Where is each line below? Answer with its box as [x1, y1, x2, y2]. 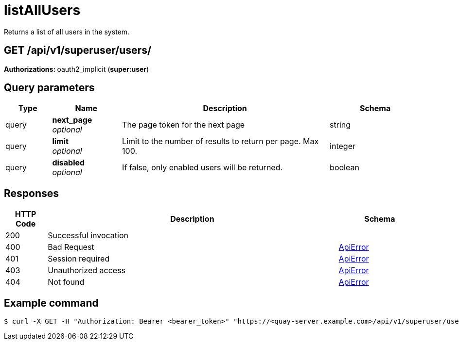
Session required [48, 254, 110, 264]
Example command [4, 296, 99, 309]
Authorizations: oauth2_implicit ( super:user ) [4, 65, 149, 73]
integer [330, 141, 356, 151]
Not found [48, 277, 85, 287]
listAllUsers [4, 2, 81, 18]
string [330, 120, 351, 130]
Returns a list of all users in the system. [4, 27, 130, 36]
